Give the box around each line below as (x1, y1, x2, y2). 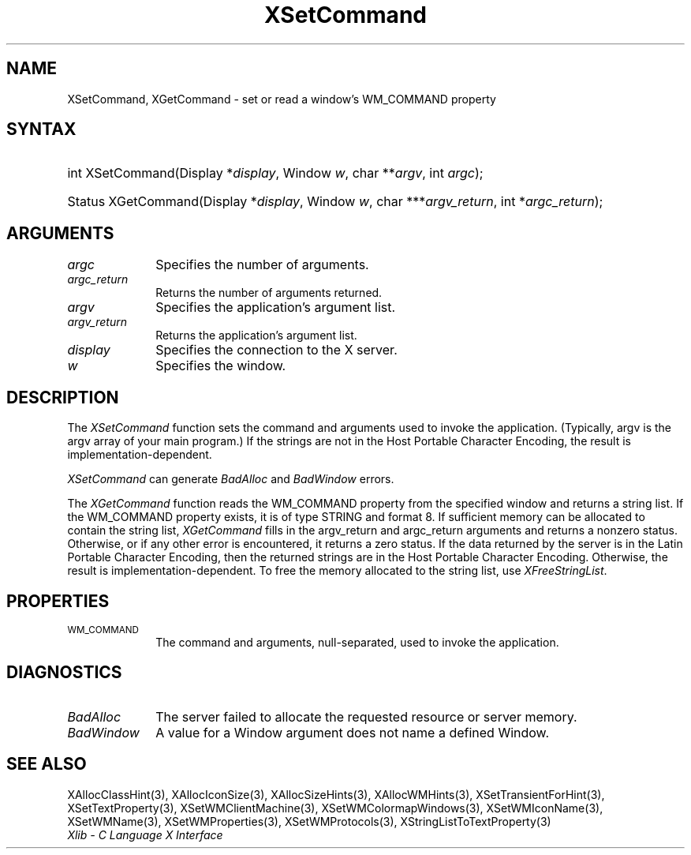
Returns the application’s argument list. (155, 328, 357, 343)
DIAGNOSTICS (6, 662, 122, 683)
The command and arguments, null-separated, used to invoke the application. (155, 635, 559, 649)
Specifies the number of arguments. (155, 257, 369, 273)
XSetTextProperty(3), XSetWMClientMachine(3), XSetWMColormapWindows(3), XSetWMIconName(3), (67, 801, 603, 815)
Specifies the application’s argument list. (155, 299, 396, 316)
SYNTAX (6, 119, 77, 140)
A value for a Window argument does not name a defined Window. (155, 724, 550, 741)
